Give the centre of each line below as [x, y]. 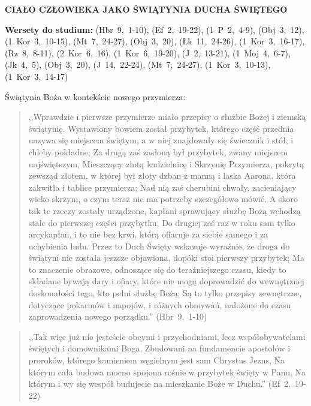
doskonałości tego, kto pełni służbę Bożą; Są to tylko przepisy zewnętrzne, [165, 293]
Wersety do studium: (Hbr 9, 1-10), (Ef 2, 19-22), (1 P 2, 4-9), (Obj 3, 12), [155, 29]
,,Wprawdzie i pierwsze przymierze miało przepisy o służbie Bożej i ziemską [167, 117]
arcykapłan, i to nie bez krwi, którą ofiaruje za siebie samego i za [148, 234]
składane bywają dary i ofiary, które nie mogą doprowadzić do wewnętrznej [166, 281]
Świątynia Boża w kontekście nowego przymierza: [95, 96]
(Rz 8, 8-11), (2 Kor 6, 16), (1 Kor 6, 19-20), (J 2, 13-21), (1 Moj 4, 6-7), [148, 52]
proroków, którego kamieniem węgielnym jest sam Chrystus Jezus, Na [157, 360]
